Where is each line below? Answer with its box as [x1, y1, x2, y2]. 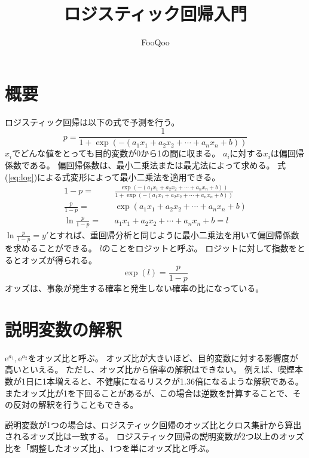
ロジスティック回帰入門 [63, 1, 247, 26]
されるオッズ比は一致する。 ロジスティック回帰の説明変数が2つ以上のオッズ [5, 430, 304, 442]
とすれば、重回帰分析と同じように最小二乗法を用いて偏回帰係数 [48, 229, 299, 241]
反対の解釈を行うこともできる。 [13, 398, 139, 411]
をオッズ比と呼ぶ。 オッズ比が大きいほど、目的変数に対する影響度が [27, 351, 298, 364]
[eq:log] [8, 170, 34, 183]
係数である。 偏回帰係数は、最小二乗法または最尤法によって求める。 [5, 158, 275, 171]
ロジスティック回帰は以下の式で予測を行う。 [5, 115, 180, 128]
